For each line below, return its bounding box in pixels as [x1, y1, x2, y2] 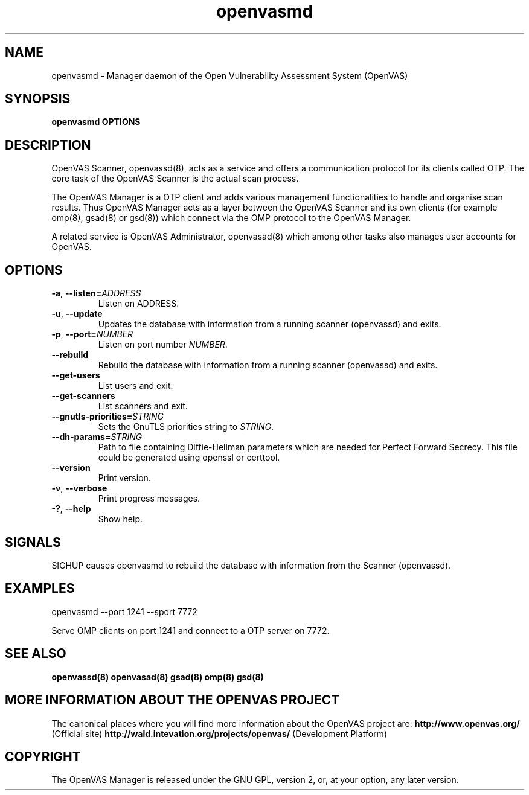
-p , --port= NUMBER [51, 329, 133, 340]
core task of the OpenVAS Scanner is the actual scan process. [51, 173, 299, 184]
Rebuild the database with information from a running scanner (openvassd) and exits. [98, 360, 438, 371]
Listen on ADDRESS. [98, 298, 179, 309]
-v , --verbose [51, 483, 107, 494]
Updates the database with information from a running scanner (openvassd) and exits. [98, 319, 441, 330]
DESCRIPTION [5, 137, 91, 153]
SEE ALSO [5, 646, 66, 662]
